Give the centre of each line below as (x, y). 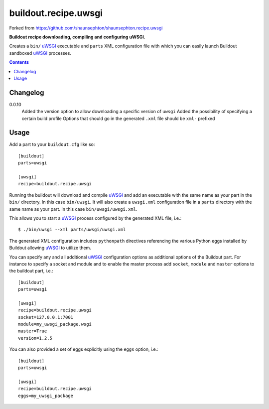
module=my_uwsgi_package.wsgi (55, 324)
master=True (33, 331)
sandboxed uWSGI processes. (40, 53)
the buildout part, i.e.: (31, 271)
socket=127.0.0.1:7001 (46, 317)
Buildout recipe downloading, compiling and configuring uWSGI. (77, 37)
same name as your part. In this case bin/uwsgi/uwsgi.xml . (73, 209)
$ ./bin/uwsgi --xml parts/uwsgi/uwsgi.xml (72, 230)
